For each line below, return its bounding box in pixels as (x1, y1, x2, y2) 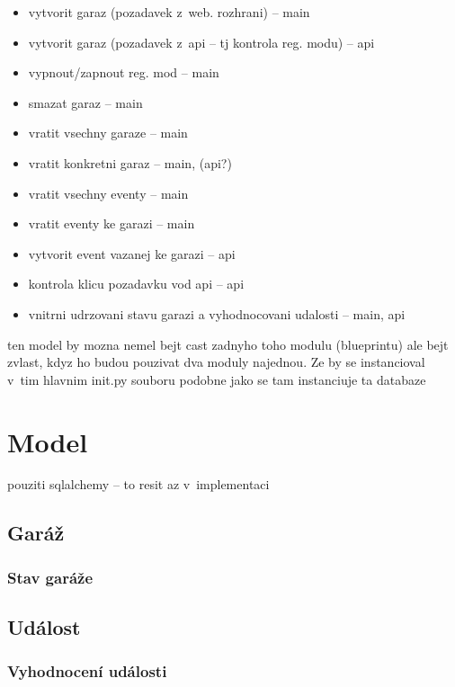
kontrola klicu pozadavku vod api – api (28, 274, 245, 293)
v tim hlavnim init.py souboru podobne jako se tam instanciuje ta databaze (7, 370, 426, 388)
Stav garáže (7, 566, 94, 588)
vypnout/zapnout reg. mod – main (28, 63, 219, 82)
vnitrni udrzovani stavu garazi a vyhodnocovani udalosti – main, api (28, 304, 406, 323)
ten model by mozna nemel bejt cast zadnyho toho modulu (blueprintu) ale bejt (7, 335, 449, 353)
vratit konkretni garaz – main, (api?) (28, 153, 232, 172)
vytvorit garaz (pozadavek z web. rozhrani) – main (28, 3, 310, 21)
